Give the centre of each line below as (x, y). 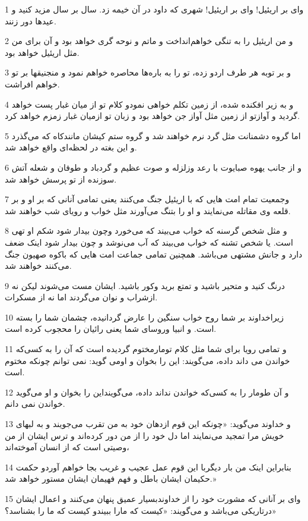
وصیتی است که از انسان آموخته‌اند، (67, 447)
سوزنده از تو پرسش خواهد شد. (61, 179)
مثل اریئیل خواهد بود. (42, 52)
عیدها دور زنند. (31, 21)
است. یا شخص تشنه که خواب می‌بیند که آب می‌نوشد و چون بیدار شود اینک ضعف (149, 242)
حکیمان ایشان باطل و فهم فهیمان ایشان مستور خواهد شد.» (111, 478)
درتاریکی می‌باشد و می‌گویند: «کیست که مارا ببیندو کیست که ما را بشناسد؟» (141, 510)
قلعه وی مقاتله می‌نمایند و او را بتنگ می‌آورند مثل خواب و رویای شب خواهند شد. (148, 210)
